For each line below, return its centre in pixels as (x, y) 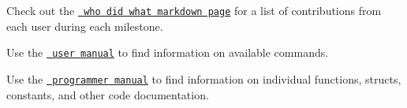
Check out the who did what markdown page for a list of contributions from (194, 10)
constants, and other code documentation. (108, 94)
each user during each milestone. (85, 26)
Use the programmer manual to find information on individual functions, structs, (204, 78)
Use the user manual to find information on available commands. (168, 52)
